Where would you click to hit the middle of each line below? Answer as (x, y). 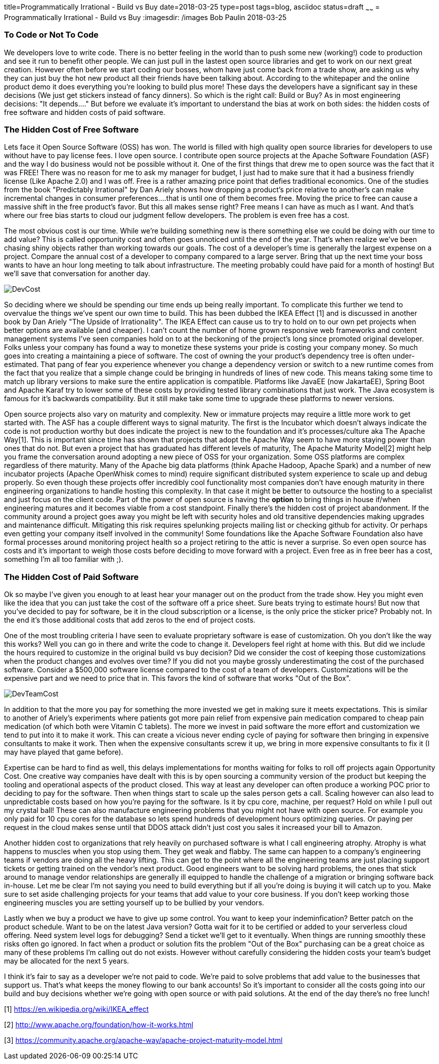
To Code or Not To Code (51, 35)
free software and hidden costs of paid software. (85, 112)
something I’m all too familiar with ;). (64, 559)
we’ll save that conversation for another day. (77, 274)
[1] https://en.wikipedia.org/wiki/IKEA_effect (77, 1009)
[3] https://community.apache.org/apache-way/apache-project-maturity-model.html (143, 1040)
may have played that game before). (64, 752)
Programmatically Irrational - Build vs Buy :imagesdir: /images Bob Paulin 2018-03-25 (145, 17)
